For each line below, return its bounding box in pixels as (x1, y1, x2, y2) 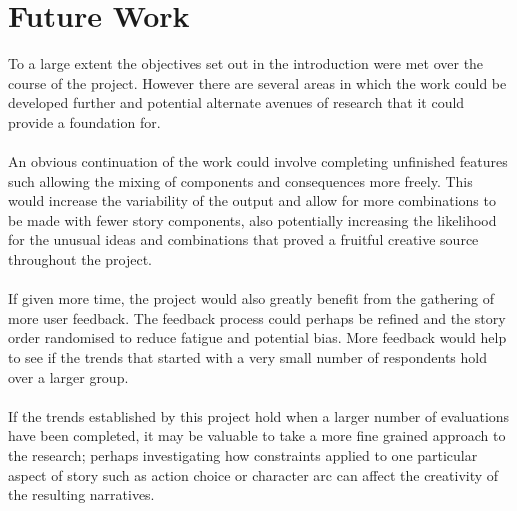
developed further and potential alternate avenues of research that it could (8, 92, 465, 113)
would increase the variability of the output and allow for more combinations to (8, 190, 496, 211)
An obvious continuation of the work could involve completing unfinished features (8, 151, 508, 172)
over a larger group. (8, 366, 129, 387)
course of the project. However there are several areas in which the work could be (8, 72, 507, 93)
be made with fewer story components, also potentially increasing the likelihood (8, 209, 497, 230)
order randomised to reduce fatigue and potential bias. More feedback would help (8, 327, 507, 348)
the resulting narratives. (8, 484, 155, 505)
